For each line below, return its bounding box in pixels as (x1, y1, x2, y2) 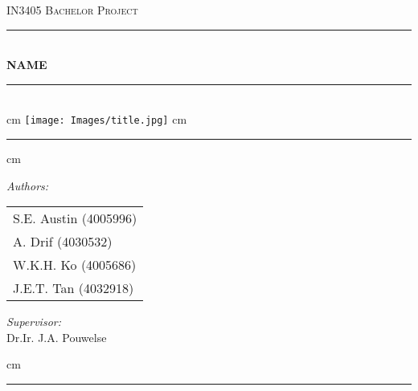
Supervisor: (6, 313, 61, 330)
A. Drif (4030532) (13, 232, 113, 251)
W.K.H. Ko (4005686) (13, 255, 137, 275)
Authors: (6, 177, 49, 193)
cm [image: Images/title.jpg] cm (6, 111, 187, 128)
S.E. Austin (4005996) (13, 209, 137, 228)
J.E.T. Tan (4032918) (13, 279, 134, 298)
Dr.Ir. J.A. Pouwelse (6, 328, 107, 345)
